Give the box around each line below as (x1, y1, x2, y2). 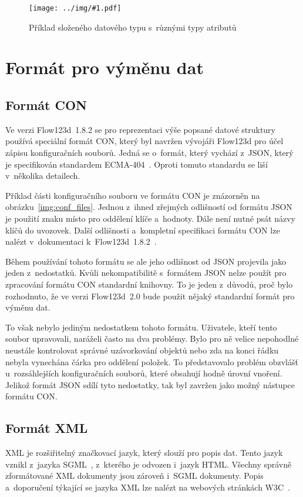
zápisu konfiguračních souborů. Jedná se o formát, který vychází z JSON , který (5, 146, 294, 159)
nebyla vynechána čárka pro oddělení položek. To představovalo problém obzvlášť (5, 355, 298, 368)
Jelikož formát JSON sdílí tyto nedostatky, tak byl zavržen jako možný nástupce (5, 378, 295, 391)
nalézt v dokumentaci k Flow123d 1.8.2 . (5, 235, 157, 248)
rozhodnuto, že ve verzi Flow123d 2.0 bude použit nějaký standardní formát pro (5, 289, 295, 302)
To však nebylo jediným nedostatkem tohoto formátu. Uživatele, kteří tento (5, 321, 277, 333)
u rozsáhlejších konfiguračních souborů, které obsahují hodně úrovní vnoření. (5, 367, 282, 379)
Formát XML (5, 419, 88, 437)
